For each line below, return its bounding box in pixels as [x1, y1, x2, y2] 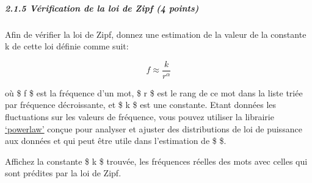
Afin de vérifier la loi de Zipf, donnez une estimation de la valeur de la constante [5, 27, 307, 40]
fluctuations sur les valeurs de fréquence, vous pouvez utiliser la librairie [5, 110, 274, 123]
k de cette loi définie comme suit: [5, 40, 129, 52]
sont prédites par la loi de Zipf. [5, 167, 122, 179]
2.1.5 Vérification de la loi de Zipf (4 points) [5, 1, 199, 14]
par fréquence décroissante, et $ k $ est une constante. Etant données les [5, 98, 277, 111]
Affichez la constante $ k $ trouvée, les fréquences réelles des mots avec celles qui [5, 154, 308, 167]
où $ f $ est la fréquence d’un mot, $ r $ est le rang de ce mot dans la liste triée [5, 86, 303, 99]
